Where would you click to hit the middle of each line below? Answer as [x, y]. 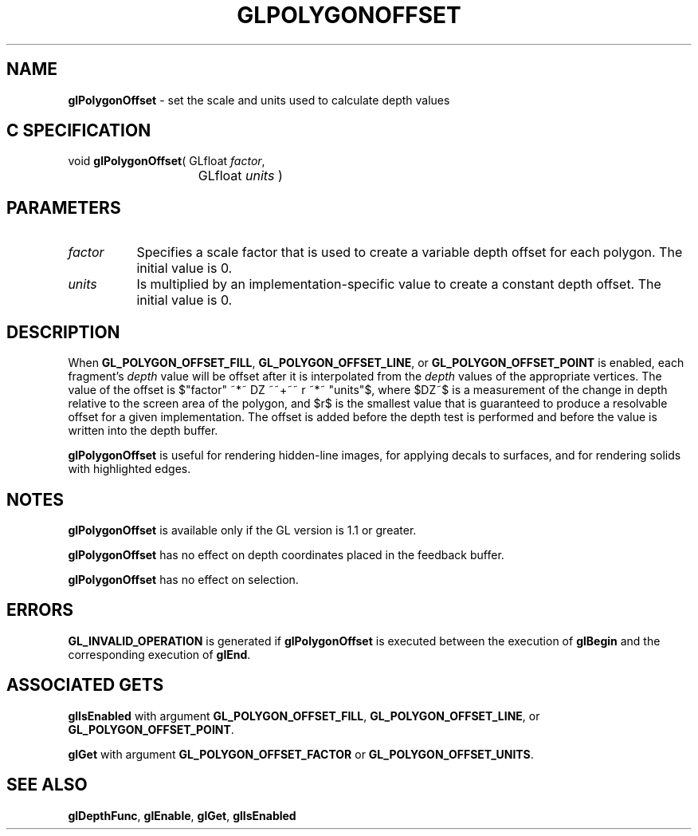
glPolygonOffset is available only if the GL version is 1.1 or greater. [242, 530]
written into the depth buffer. [143, 431]
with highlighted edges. [129, 469]
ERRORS [40, 610]
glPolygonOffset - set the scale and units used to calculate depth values [259, 100]
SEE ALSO [47, 785]
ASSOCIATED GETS [85, 685]
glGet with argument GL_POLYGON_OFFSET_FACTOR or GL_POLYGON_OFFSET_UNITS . [301, 754]
